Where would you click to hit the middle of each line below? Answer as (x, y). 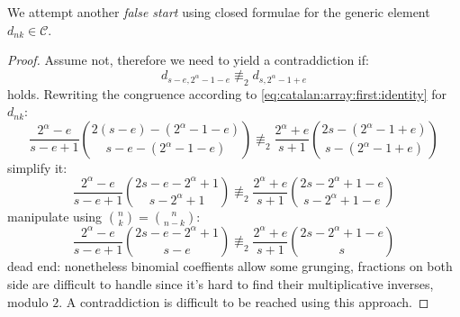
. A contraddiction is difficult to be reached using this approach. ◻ (244, 301)
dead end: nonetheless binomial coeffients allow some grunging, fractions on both (230, 266)
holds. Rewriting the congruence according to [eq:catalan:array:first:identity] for (227, 93)
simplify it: (37, 167)
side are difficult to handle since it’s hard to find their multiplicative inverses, (221, 283)
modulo (28, 301)
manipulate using (55, 217)
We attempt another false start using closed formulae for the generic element (219, 12)
